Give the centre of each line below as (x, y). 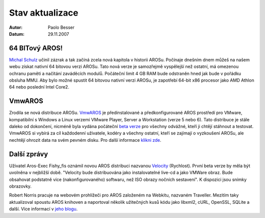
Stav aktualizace (44, 13)
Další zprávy (29, 154)
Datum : (17, 34)
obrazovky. (20, 186)
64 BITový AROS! (36, 48)
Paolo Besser (61, 27)
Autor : (16, 27)
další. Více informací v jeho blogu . (43, 209)
